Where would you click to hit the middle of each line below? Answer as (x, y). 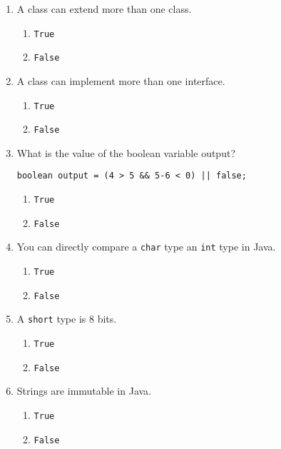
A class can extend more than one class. (104, 9)
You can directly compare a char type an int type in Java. (146, 247)
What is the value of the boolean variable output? (126, 152)
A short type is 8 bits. (67, 319)
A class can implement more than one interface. (121, 80)
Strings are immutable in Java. (84, 391)
